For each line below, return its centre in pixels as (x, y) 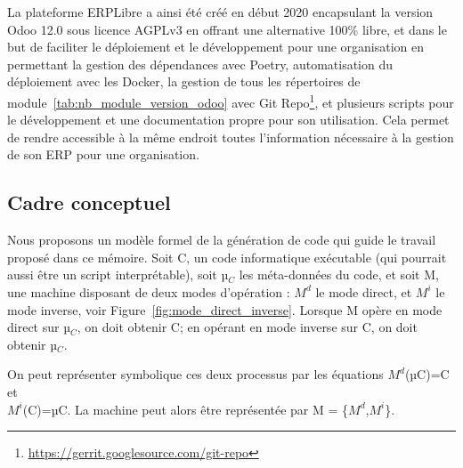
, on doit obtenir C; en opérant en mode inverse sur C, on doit (247, 327)
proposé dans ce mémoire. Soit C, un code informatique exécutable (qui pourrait (227, 257)
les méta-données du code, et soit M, (339, 274)
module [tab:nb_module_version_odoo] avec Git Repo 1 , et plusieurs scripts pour (231, 101)
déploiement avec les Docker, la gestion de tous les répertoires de (184, 81)
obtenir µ (32, 344)
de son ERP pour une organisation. (103, 154)
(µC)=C (427, 374)
